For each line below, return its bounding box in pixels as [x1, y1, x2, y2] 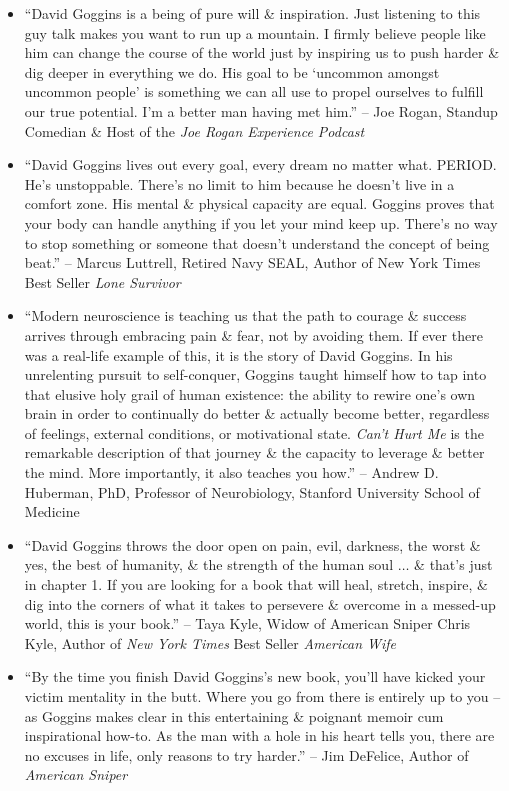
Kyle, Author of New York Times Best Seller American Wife [24, 632, 397, 653]
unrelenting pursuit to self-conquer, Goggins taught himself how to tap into [24, 364, 487, 385]
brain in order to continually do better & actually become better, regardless [24, 403, 490, 424]
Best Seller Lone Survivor [24, 271, 181, 292]
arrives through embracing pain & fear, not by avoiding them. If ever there [24, 324, 483, 345]
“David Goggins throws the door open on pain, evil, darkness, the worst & [24, 534, 481, 555]
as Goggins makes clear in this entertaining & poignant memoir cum [24, 705, 444, 726]
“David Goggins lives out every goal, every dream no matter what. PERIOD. [24, 154, 497, 175]
